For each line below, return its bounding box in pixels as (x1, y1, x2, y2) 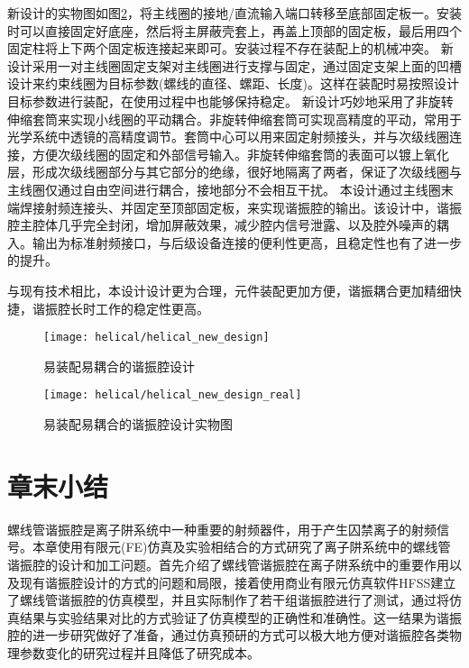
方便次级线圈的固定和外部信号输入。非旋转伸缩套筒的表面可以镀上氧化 (32, 144, 449, 163)
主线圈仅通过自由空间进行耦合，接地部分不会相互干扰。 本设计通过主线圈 (7, 179, 441, 198)
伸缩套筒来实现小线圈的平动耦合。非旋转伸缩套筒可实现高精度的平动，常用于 (7, 109, 462, 128)
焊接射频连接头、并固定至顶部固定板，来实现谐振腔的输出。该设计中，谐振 (19, 197, 462, 216)
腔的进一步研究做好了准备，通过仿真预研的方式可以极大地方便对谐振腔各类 (7, 626, 449, 645)
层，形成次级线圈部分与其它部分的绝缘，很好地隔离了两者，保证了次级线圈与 (7, 162, 462, 181)
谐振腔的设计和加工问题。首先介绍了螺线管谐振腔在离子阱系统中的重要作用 (7, 554, 449, 573)
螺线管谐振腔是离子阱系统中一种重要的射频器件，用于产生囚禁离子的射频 (7, 519, 437, 538)
